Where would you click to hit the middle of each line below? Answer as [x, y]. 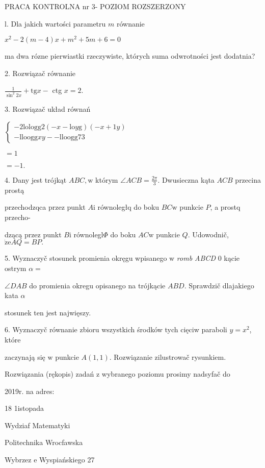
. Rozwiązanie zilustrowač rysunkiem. [168, 356]
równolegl [88, 234]
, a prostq [225, 207]
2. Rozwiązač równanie [40, 73]
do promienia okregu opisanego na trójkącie [97, 285]
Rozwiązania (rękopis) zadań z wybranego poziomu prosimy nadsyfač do [117, 374]
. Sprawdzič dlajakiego [219, 285]
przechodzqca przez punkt [45, 207]
